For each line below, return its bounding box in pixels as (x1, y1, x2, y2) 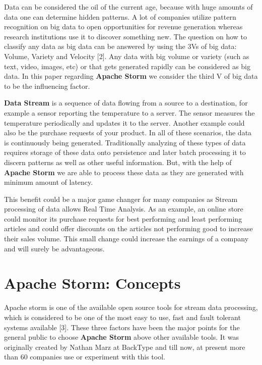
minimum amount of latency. (4, 177, 93, 187)
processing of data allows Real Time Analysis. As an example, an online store (4, 203, 243, 214)
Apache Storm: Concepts (4, 273, 181, 293)
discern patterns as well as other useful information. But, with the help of (4, 157, 232, 167)
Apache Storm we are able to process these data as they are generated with (4, 167, 244, 177)
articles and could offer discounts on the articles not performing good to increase (4, 223, 253, 234)
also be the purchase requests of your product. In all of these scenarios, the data (4, 127, 252, 138)
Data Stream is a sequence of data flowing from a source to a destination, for (4, 97, 248, 108)
